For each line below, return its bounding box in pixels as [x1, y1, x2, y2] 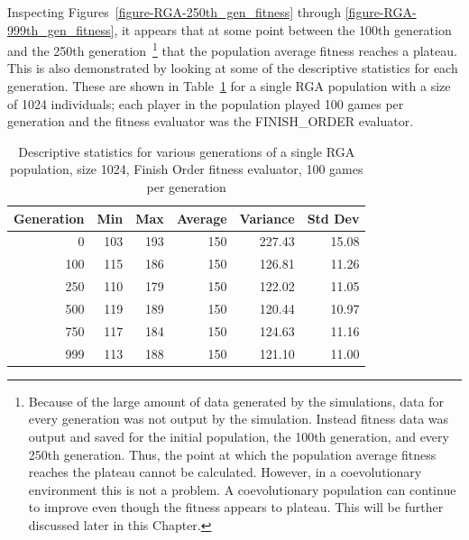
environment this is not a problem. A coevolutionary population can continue [28, 480, 456, 499]
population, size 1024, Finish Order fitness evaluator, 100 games [9, 160, 363, 178]
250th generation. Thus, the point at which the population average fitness [28, 444, 437, 463]
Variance [239, 208, 295, 227]
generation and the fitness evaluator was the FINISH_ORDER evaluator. [7, 112, 414, 131]
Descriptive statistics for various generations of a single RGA [18, 142, 355, 160]
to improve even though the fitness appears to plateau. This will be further [28, 498, 444, 517]
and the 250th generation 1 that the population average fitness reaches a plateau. [7, 39, 457, 59]
